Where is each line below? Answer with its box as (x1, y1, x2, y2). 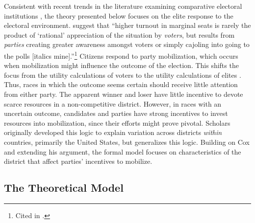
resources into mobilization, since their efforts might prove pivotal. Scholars (4, 117, 230, 128)
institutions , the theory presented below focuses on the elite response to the (4, 10, 233, 21)
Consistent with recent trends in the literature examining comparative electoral (4, 1, 242, 11)
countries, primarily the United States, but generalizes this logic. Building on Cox (4, 136, 250, 147)
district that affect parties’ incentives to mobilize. (4, 156, 153, 166)
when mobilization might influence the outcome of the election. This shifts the (4, 60, 239, 70)
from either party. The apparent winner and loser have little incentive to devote (4, 89, 243, 99)
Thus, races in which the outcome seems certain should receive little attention (4, 79, 238, 89)
